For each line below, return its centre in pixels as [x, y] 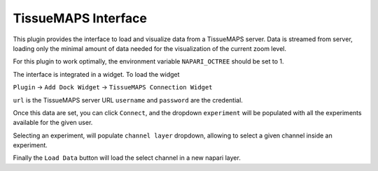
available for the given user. [53, 123]
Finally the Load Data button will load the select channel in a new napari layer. [127, 158]
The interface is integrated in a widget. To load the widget [96, 74]
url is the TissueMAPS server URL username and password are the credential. [128, 100]
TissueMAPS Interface [80, 18]
